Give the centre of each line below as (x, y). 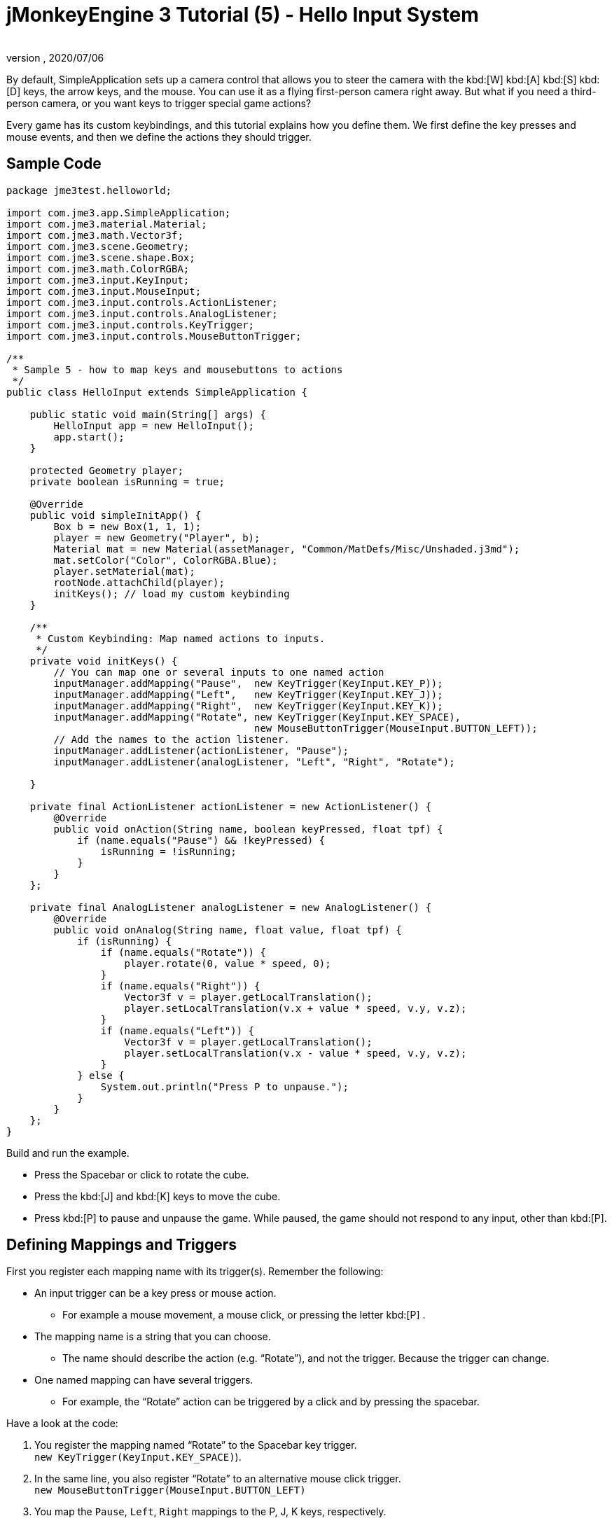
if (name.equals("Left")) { (178, 1030)
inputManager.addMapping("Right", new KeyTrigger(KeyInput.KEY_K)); (248, 705)
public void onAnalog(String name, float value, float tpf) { (228, 930)
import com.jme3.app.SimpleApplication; (119, 213)
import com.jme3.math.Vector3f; (95, 235)
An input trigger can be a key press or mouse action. (155, 1293)
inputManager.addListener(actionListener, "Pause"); (201, 750)
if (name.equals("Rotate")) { (183, 952)
